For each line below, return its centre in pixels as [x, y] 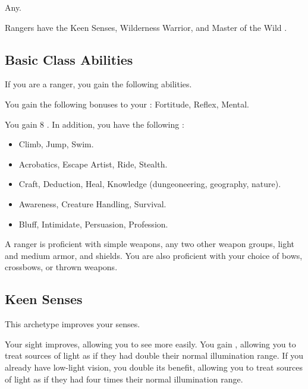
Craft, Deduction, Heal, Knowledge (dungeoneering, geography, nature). [150, 184]
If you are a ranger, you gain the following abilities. [98, 84]
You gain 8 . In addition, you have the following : [95, 124]
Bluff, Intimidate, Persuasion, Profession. [93, 224]
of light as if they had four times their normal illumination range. [124, 379]
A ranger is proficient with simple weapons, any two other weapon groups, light [150, 244]
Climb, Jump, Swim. [56, 144]
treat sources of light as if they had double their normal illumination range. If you [154, 355]
